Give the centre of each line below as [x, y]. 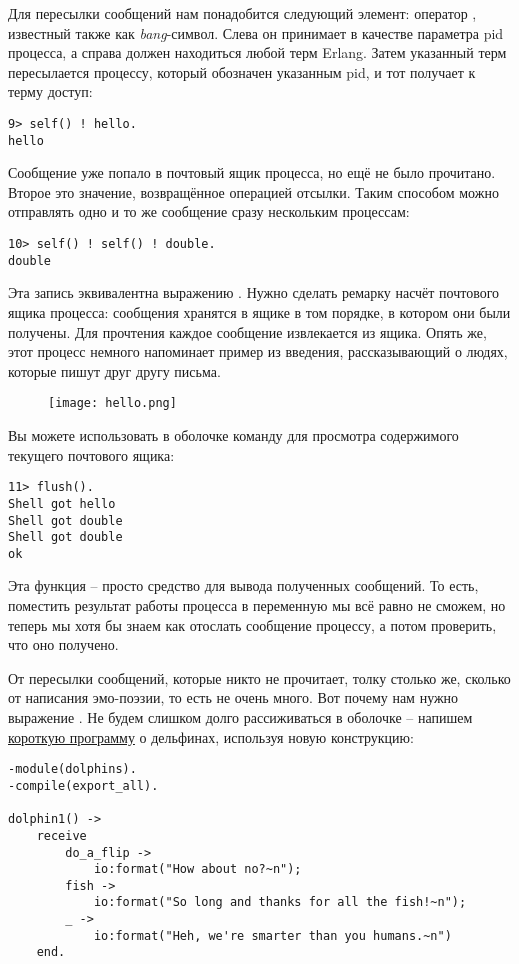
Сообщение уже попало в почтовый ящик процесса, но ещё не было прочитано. [252, 172]
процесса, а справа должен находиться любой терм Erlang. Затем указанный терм [257, 52]
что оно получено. [63, 644]
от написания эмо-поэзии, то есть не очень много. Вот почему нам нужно [233, 697]
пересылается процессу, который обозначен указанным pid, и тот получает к [242, 71]
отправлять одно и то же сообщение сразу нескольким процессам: [209, 211]
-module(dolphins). [72, 769]
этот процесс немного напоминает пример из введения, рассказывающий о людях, [258, 351]
